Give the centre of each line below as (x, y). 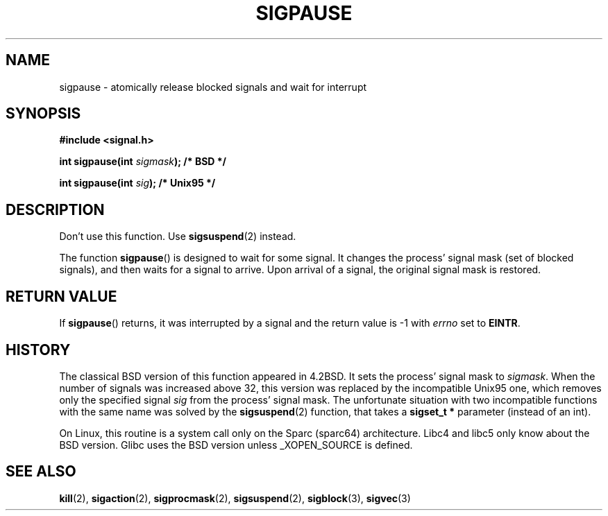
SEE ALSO (41, 472)
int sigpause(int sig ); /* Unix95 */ (137, 183)
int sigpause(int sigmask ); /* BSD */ (143, 162)
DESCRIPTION (55, 209)
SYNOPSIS (43, 114)
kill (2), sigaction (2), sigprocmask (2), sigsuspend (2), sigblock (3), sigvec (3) (235, 498)
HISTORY (38, 350)
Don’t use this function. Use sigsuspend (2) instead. (178, 237)
